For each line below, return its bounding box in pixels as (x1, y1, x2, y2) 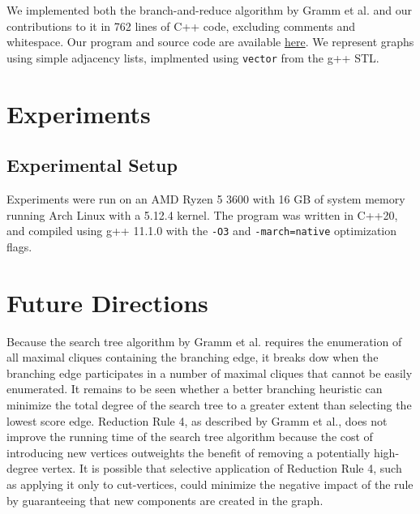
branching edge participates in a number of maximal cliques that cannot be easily (6, 364, 413, 381)
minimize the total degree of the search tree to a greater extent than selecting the (6, 396, 412, 413)
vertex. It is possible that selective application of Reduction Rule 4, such (41, 460, 402, 477)
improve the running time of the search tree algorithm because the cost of (6, 428, 373, 445)
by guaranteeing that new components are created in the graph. (6, 491, 324, 508)
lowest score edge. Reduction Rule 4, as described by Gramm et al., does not (6, 412, 388, 429)
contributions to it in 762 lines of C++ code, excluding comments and (6, 17, 355, 34)
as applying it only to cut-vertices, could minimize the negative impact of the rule (6, 475, 414, 492)
